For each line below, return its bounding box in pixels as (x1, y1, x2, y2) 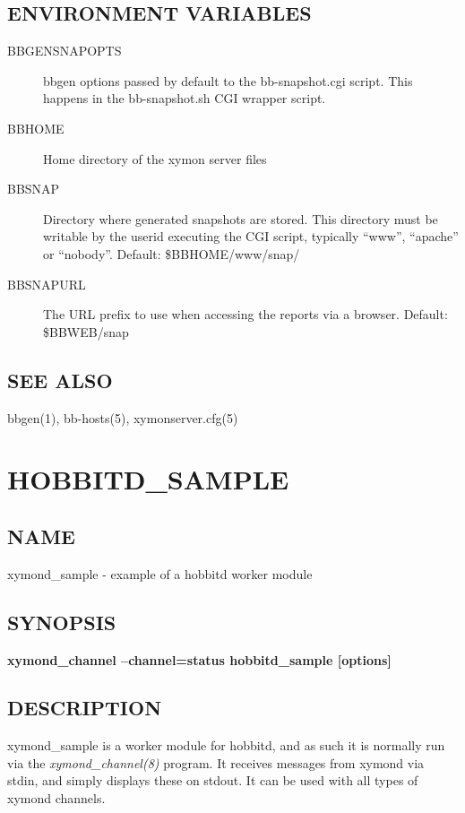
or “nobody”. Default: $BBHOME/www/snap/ (43, 244, 300, 263)
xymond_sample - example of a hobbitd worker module (7, 564, 313, 583)
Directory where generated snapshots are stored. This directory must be (43, 209, 438, 228)
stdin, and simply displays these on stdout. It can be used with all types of (7, 771, 418, 790)
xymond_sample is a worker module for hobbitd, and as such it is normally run (7, 736, 445, 755)
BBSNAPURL (7, 274, 86, 293)
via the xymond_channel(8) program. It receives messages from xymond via (7, 753, 425, 772)
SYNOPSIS (7, 608, 116, 636)
